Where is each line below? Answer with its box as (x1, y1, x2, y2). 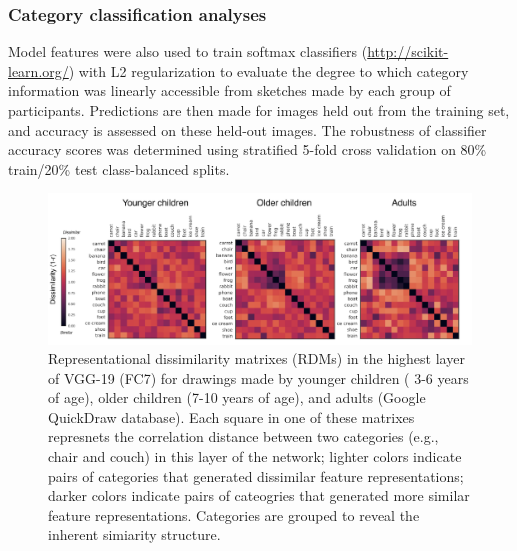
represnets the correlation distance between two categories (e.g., (48, 426, 439, 447)
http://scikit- (367, 41, 449, 62)
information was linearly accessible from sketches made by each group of (8, 80, 451, 101)
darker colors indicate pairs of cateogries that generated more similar (48, 485, 470, 506)
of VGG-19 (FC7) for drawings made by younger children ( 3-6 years (48, 367, 469, 388)
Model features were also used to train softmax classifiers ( (8, 41, 368, 62)
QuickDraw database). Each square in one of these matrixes (48, 406, 415, 427)
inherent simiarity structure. (48, 524, 221, 545)
